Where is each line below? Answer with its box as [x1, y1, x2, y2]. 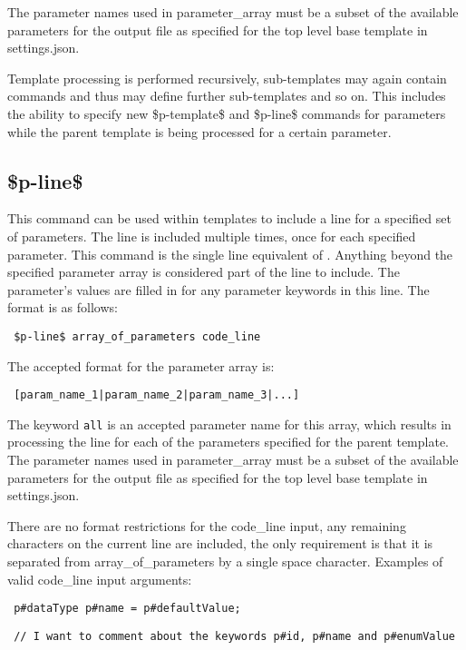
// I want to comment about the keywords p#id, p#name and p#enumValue [14, 629, 455, 643]
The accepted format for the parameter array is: [7, 356, 275, 375]
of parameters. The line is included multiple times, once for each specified [7, 226, 416, 245]
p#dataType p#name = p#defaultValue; [14, 602, 241, 616]
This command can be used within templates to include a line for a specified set [7, 209, 451, 228]
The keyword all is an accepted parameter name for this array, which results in [7, 414, 451, 433]
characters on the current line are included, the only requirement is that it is [7, 534, 433, 553]
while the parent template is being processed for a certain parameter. [7, 122, 392, 141]
